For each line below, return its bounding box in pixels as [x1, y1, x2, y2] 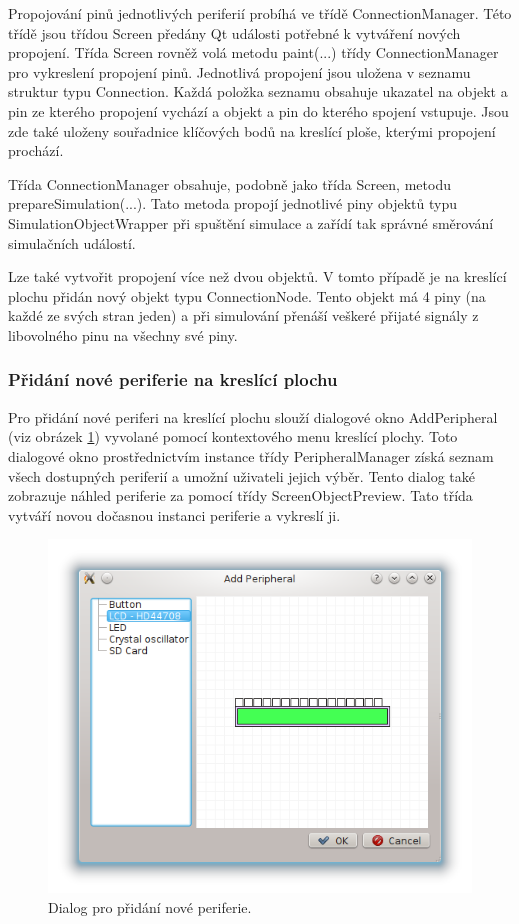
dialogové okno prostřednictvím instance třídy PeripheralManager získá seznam [8, 445, 494, 466]
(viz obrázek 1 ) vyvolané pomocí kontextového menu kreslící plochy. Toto [8, 426, 458, 447]
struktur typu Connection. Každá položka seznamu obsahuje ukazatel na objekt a [8, 81, 508, 102]
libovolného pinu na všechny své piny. [8, 324, 238, 345]
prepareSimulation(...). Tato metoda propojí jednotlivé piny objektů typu [8, 193, 458, 214]
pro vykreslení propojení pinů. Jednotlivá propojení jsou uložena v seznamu [8, 61, 471, 82]
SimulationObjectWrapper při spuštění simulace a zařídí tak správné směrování [8, 212, 494, 233]
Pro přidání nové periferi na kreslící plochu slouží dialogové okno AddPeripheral [8, 406, 498, 427]
